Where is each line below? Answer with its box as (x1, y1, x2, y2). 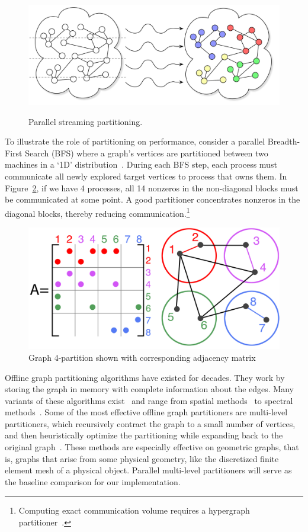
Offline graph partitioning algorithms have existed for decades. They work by (5, 371, 285, 383)
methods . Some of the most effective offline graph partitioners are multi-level (5, 406, 288, 418)
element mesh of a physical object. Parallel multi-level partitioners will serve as (5, 464, 292, 476)
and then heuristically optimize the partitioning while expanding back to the (5, 429, 283, 441)
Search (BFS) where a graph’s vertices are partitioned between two (25, 146, 268, 159)
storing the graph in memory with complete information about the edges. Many (5, 383, 294, 395)
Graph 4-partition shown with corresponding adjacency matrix (28, 351, 256, 363)
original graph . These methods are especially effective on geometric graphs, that (5, 441, 299, 453)
